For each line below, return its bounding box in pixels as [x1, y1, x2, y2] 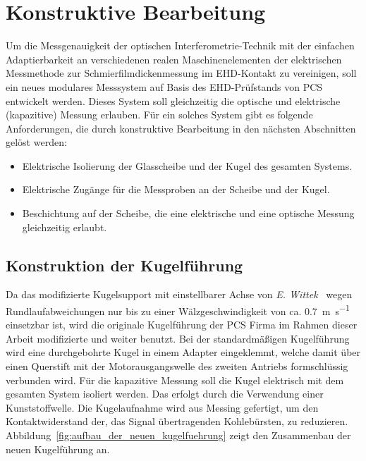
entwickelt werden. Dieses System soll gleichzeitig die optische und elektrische [6, 93, 341, 108]
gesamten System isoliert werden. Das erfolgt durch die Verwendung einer [6, 386, 324, 401]
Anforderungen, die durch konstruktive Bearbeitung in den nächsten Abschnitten [6, 121, 356, 135]
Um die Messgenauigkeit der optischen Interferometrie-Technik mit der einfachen [6, 38, 355, 53]
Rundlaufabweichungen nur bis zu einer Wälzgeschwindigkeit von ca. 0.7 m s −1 [6, 302, 350, 318]
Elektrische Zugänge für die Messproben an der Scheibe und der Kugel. [22, 182, 330, 197]
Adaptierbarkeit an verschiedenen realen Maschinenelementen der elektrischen [6, 51, 342, 66]
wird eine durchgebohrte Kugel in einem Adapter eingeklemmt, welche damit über [6, 345, 361, 359]
